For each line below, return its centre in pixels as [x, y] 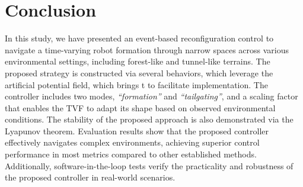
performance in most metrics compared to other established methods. [131, 154]
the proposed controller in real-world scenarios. [90, 177]
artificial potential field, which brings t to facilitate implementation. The [136, 84]
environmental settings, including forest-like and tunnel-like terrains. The [138, 61]
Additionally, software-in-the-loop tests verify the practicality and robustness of [149, 165]
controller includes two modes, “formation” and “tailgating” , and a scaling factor [151, 96]
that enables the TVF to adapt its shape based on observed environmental [140, 107]
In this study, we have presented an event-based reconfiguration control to [139, 38]
